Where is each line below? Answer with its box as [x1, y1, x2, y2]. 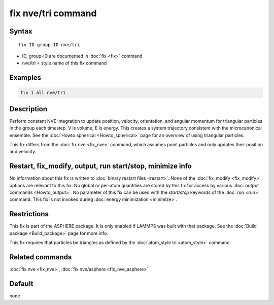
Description [9, 105, 48, 113]
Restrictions [9, 210, 49, 218]
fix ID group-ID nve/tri [18, 42, 80, 48]
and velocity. [9, 149, 37, 155]
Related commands [9, 253, 72, 261]
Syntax [9, 27, 32, 36]
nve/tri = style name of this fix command [22, 60, 107, 66]
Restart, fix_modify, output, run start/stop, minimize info [9, 162, 192, 171]
